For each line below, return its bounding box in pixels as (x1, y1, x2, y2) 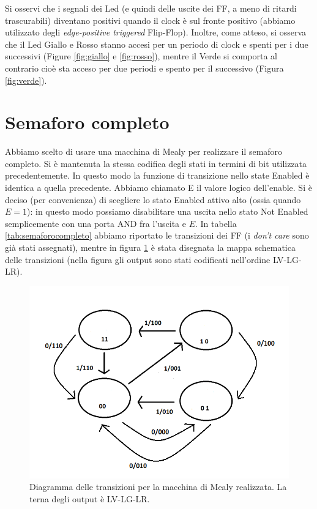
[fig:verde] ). (5, 73, 47, 86)
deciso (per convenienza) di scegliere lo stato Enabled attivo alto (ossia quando (5, 193, 301, 206)
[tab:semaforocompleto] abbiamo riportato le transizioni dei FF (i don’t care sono (5, 229, 309, 242)
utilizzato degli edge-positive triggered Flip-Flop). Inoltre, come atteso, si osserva (5, 26, 307, 39)
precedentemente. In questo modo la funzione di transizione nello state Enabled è (5, 169, 310, 182)
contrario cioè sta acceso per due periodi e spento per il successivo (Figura (5, 61, 284, 74)
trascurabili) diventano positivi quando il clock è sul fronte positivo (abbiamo (5, 13, 296, 26)
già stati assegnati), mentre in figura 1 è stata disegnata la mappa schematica (5, 241, 296, 254)
